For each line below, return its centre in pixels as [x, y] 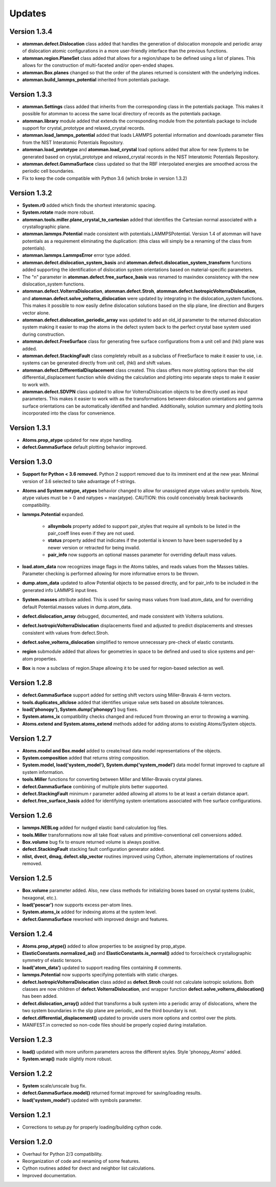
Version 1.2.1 [30, 1115]
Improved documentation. [49, 1175]
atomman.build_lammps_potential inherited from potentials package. [96, 80]
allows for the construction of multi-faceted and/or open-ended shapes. [98, 65]
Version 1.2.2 [31, 1073]
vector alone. [36, 313]
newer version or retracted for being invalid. [94, 547]
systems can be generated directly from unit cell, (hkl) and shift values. [97, 363]
